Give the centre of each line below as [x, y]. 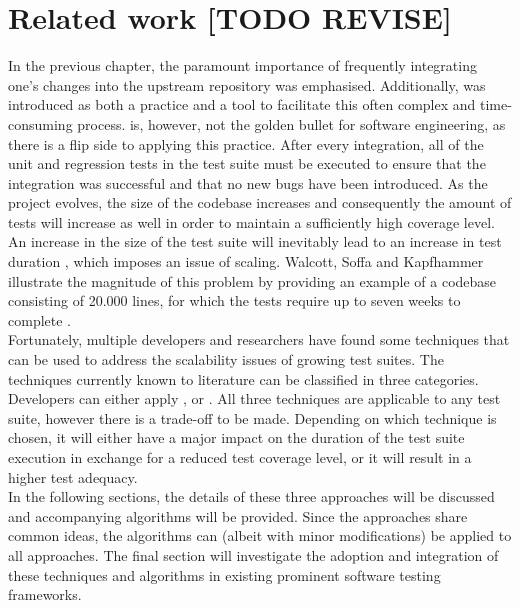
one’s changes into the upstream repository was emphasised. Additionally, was [247, 84]
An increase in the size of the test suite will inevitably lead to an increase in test [255, 241]
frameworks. [45, 594]
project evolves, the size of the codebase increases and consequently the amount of [260, 202]
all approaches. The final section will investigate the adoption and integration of [253, 554]
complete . [40, 319]
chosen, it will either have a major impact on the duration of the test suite [236, 437]
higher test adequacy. [73, 476]
